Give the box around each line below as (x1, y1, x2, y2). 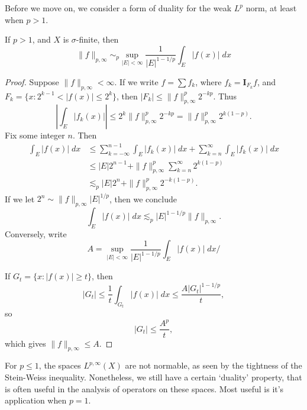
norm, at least (245, 2, 297, 14)
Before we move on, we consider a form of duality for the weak (5, 2, 232, 14)
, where (195, 75, 222, 88)
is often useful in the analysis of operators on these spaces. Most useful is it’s (5, 382, 284, 395)
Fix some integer (5, 129, 65, 141)
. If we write (114, 75, 159, 88)
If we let (5, 192, 35, 205)
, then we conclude (109, 192, 177, 205)
